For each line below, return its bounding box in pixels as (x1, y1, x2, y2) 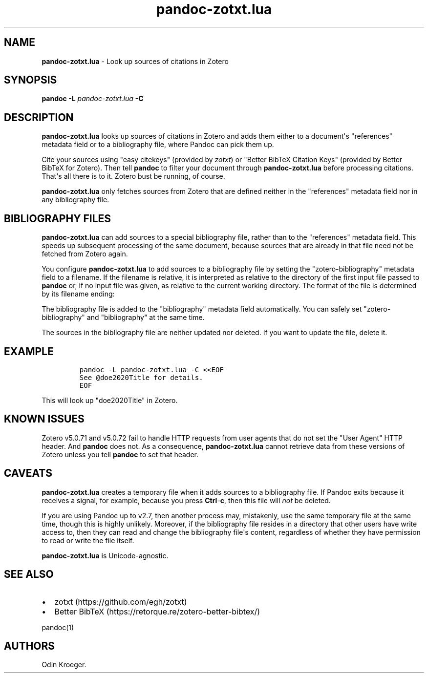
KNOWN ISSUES (4, 413, 85, 425)
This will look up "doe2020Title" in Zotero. (42, 396, 178, 404)
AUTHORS (4, 639, 55, 652)
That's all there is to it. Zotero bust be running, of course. (42, 172, 225, 181)
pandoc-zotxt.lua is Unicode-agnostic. (42, 551, 169, 560)
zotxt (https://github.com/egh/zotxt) (54, 596, 187, 607)
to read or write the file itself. (42, 536, 134, 545)
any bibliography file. (42, 195, 109, 204)
